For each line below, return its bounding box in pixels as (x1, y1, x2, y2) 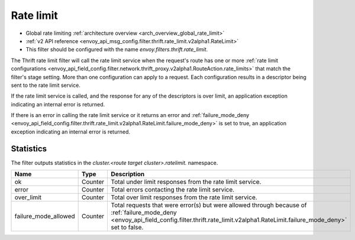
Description (111, 170, 145, 179)
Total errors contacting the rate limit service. (111, 186, 235, 194)
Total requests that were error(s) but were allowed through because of (111, 201, 307, 209)
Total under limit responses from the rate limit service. (111, 178, 262, 186)
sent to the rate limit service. (11, 82, 81, 89)
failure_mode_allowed (14, 212, 75, 220)
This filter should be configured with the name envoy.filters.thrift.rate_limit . (25, 46, 208, 53)
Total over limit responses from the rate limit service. (111, 193, 257, 202)
